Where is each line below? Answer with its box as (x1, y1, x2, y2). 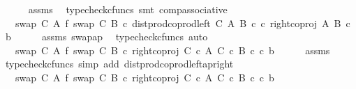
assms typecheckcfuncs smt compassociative (28, 2, 228, 16)
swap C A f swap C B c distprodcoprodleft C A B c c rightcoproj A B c (15, 15, 350, 30)
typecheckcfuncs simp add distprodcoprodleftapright (5, 56, 234, 71)
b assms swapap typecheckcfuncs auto (5, 29, 208, 44)
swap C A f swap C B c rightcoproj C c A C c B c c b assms (15, 42, 330, 57)
